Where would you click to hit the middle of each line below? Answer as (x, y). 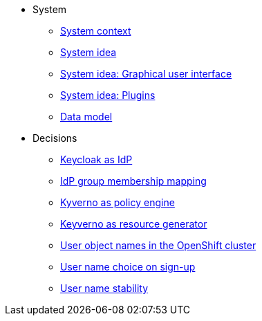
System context (96, 31)
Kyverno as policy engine (118, 202)
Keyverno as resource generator (134, 224)
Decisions (55, 138)
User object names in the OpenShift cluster (158, 245)
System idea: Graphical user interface (146, 74)
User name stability (104, 288)
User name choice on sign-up (128, 267)
